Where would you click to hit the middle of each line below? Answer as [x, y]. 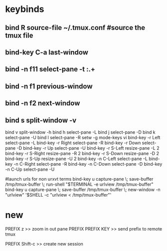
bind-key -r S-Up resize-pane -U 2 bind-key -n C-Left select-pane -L [77, 159]
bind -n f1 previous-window [49, 86]
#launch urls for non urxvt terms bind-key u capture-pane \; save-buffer [79, 179]
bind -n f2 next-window [43, 103]
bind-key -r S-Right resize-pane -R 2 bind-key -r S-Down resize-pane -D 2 [82, 153]
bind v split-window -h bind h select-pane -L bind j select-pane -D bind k [80, 132]
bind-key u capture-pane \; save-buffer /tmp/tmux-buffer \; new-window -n [83, 189]
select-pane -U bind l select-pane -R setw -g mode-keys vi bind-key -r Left [83, 137]
